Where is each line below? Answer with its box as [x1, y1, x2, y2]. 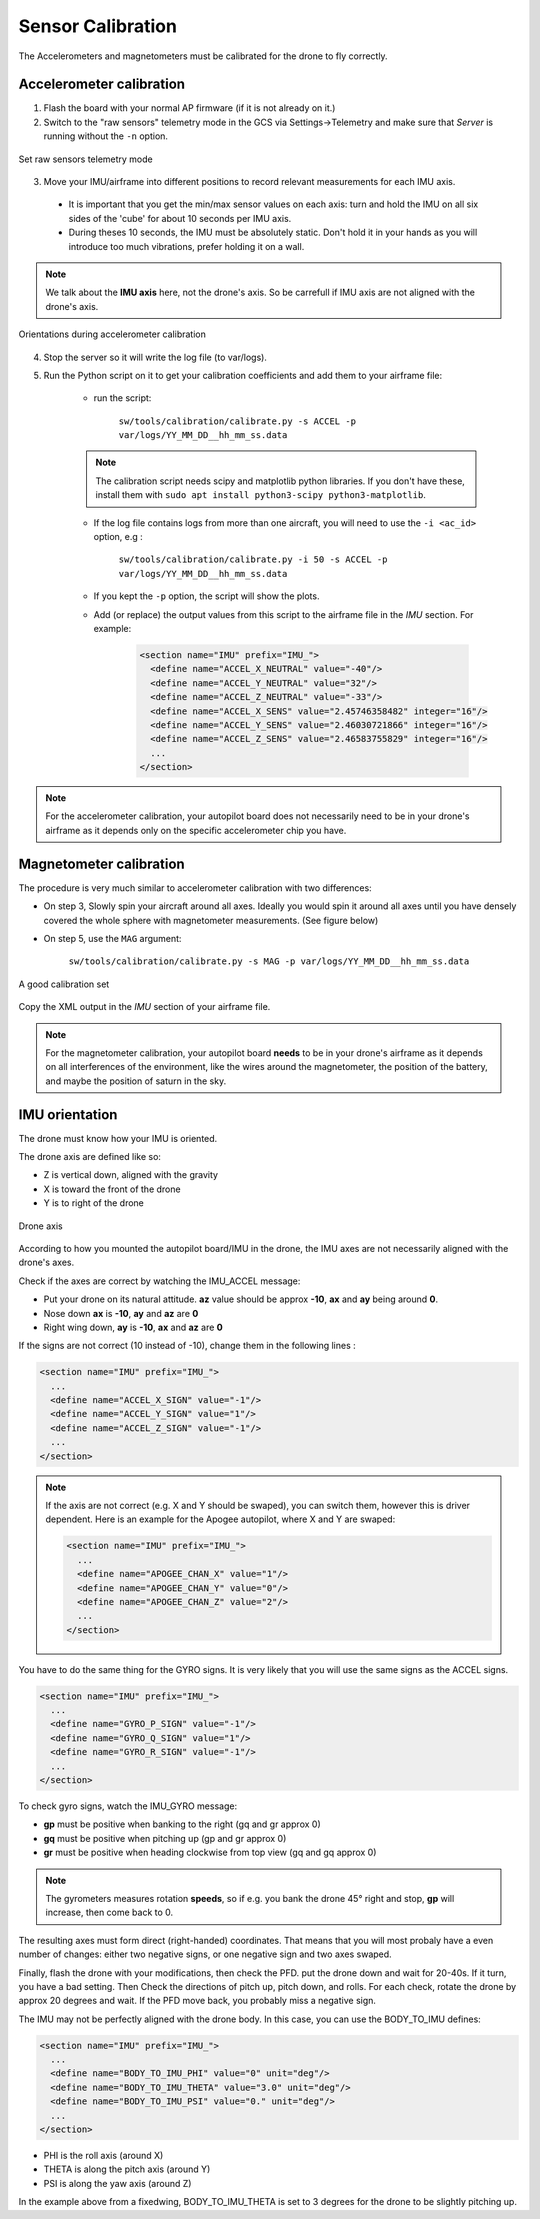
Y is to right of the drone [43, 1197, 145, 1209]
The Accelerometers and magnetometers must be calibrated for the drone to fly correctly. [18, 50, 389, 62]
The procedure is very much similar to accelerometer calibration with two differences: [18, 881, 372, 894]
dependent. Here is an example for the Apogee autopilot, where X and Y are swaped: [45, 1513, 396, 1525]
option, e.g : [93, 531, 144, 543]
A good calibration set [18, 978, 110, 990]
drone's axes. [18, 1256, 75, 1269]
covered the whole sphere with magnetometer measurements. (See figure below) [43, 914, 379, 926]
